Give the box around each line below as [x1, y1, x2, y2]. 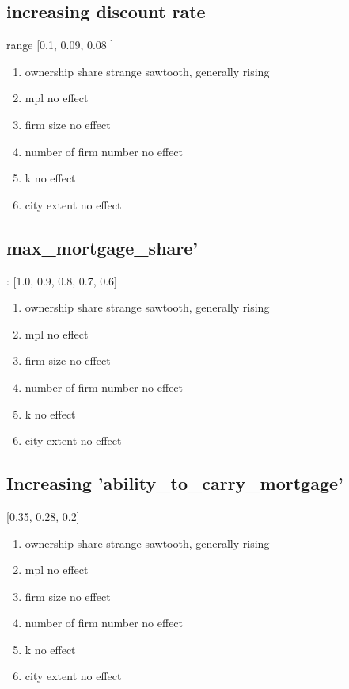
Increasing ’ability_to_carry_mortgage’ [6, 471, 343, 496]
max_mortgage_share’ [6, 235, 199, 259]
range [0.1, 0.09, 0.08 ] [6, 36, 114, 53]
